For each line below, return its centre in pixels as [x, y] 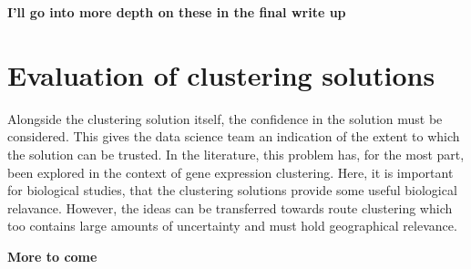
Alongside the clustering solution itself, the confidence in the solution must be [225, 118]
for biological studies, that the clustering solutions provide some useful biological [232, 190]
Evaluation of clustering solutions [221, 74]
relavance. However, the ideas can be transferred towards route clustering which [230, 207]
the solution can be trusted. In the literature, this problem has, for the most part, [236, 154]
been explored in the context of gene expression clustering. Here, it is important [230, 172]
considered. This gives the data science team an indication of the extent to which [234, 136]
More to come [52, 256]
